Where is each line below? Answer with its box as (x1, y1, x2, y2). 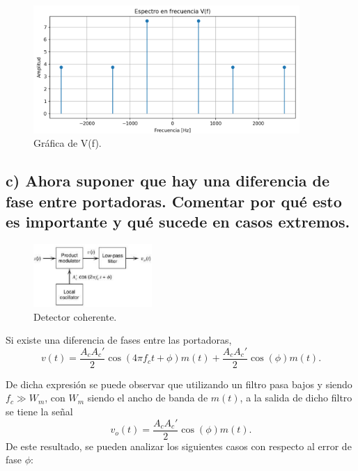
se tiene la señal (6, 404, 73, 419)
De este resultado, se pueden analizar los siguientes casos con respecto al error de (6, 438, 352, 453)
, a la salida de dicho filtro (240, 390, 352, 405)
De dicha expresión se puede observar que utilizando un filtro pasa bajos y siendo (6, 376, 352, 391)
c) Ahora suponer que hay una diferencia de (6, 170, 330, 191)
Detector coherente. (33, 309, 117, 324)
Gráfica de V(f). (33, 136, 102, 150)
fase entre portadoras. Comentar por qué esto (6, 190, 342, 211)
